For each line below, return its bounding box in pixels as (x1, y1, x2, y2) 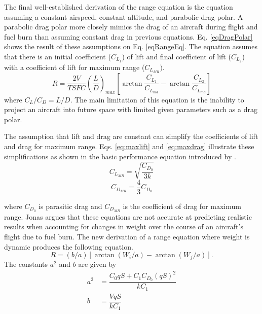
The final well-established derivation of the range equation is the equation (4, 2, 233, 12)
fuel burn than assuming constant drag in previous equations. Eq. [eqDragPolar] (4, 31, 253, 42)
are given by (78, 259, 117, 269)
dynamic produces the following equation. (4, 241, 133, 252)
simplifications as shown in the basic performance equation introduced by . (4, 151, 236, 161)
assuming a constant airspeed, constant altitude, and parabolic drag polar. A (4, 11, 243, 22)
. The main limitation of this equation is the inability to (70, 94, 244, 104)
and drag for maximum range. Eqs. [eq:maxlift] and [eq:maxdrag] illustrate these (4, 141, 254, 152)
